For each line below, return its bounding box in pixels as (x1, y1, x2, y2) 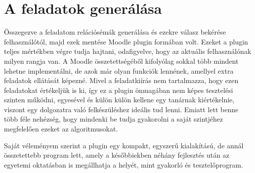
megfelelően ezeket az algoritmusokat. (4, 124, 118, 134)
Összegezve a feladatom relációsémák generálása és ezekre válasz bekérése (4, 27, 226, 37)
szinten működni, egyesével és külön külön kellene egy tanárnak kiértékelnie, (4, 94, 235, 105)
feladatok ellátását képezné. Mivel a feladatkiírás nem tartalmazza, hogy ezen (4, 75, 239, 86)
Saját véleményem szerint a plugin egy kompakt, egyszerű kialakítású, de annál (4, 140, 244, 150)
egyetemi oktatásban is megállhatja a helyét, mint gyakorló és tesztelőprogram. (4, 159, 243, 170)
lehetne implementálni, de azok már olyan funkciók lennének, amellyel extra (4, 65, 234, 76)
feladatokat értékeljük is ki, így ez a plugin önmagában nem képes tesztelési (4, 85, 233, 95)
